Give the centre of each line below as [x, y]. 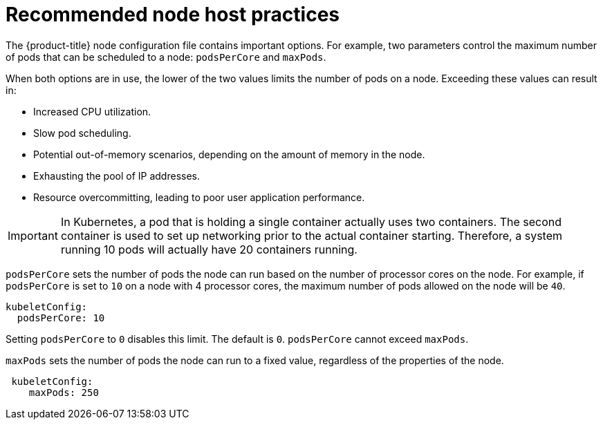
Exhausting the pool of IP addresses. [117, 176]
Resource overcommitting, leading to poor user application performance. [199, 197]
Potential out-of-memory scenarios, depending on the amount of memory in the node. [229, 154]
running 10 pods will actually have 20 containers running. [209, 249]
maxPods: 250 [64, 392]
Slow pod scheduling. [82, 133]
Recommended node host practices [173, 15]
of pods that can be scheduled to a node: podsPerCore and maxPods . [166, 57]
